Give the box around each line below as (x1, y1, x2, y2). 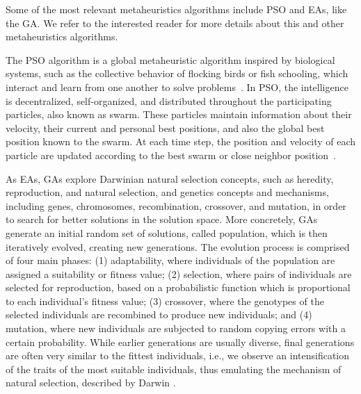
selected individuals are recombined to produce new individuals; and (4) (6, 307, 312, 322)
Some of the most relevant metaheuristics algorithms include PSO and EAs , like (6, 2, 347, 16)
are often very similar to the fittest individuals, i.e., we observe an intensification (6, 348, 350, 363)
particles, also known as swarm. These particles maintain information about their (6, 107, 352, 122)
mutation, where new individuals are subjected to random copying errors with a (6, 321, 346, 336)
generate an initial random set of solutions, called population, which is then (6, 225, 328, 240)
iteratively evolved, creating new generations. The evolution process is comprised (6, 239, 350, 254)
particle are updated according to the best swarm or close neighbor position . (6, 147, 337, 162)
